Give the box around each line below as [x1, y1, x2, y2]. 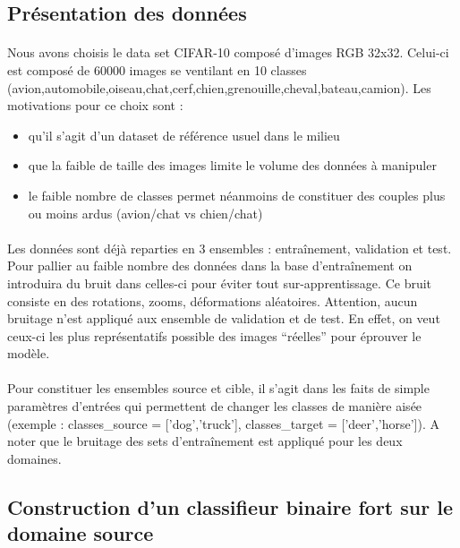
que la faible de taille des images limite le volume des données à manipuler [28, 156, 437, 175]
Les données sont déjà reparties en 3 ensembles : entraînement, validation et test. [7, 238, 452, 257]
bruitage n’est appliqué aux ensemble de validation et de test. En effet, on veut [7, 309, 440, 328]
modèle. [7, 344, 50, 363]
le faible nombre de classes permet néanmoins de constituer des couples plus [28, 185, 446, 204]
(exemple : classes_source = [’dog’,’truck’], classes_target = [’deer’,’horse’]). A [7, 414, 439, 432]
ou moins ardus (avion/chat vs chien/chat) [28, 203, 263, 222]
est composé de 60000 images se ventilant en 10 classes [7, 60, 307, 79]
